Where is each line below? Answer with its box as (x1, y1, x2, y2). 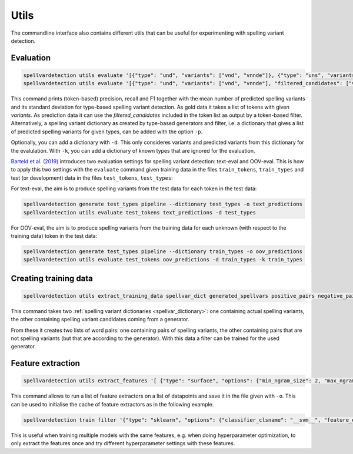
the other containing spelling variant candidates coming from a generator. (11, 316, 189, 323)
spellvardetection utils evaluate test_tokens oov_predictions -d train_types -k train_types (23, 256, 303, 263)
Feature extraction (11, 358, 81, 368)
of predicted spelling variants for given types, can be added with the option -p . (11, 128, 203, 135)
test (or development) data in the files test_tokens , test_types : (11, 174, 173, 181)
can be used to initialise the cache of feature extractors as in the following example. (11, 401, 214, 408)
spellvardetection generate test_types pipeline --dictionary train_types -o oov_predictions (23, 248, 303, 255)
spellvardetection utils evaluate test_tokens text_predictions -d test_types (23, 209, 256, 216)
